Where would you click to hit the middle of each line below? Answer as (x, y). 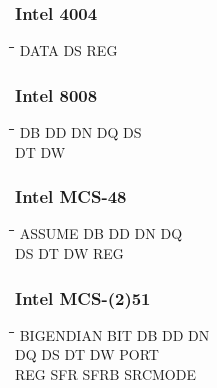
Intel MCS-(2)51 (83, 297)
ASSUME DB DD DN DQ (101, 233)
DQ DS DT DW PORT (87, 354)
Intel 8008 (56, 94)
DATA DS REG (68, 50)
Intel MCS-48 (71, 196)
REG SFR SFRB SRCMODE (105, 374)
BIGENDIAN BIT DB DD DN (114, 334)
